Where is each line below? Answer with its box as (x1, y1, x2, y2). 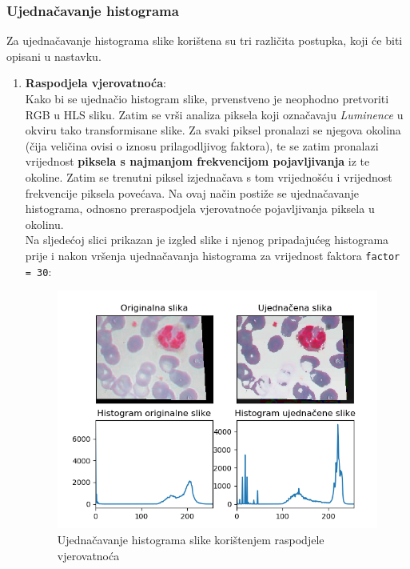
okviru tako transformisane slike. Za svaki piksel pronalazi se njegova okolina (25, 122, 401, 138)
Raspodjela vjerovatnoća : (25, 74, 166, 91)
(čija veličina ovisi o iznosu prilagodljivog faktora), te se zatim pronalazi (25, 137, 379, 154)
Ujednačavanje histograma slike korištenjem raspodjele (57, 531, 324, 548)
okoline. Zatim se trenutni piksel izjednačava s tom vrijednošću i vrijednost (25, 168, 392, 185)
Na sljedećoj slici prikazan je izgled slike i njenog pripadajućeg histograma (25, 231, 389, 248)
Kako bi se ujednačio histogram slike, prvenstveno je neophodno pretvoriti (25, 90, 389, 106)
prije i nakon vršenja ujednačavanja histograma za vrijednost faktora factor (25, 246, 400, 263)
